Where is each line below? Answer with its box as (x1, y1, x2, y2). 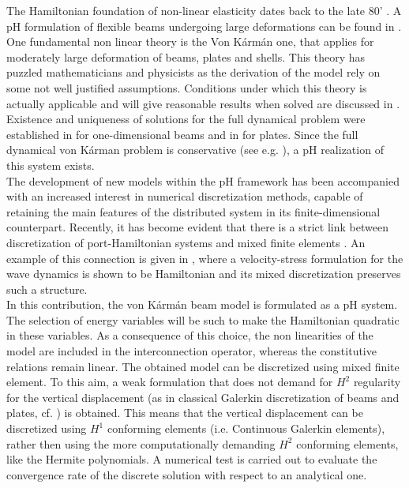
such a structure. (6, 280, 88, 297)
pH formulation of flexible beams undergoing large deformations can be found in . (6, 17, 402, 34)
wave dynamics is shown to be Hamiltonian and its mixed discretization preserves (6, 265, 401, 282)
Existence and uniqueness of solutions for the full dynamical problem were (6, 111, 366, 127)
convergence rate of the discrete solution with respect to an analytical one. (6, 466, 367, 482)
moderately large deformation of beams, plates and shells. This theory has (6, 48, 366, 65)
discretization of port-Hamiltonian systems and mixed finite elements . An (6, 234, 366, 250)
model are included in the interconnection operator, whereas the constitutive (6, 343, 377, 359)
